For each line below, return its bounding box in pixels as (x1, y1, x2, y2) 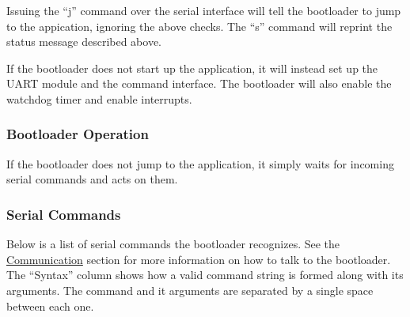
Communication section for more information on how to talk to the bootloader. (6, 251, 391, 267)
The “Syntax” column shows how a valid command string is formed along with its (6, 266, 404, 283)
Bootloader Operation (6, 124, 149, 144)
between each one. (6, 297, 94, 314)
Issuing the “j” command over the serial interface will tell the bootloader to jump (6, 2, 401, 18)
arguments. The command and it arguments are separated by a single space (6, 281, 374, 298)
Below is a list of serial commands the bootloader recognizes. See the (6, 236, 340, 252)
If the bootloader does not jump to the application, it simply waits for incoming (6, 155, 394, 172)
